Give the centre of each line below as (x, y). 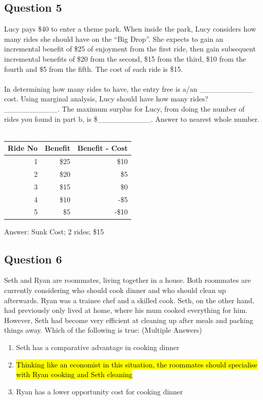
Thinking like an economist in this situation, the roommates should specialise (137, 364)
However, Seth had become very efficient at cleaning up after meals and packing (129, 320)
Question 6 (33, 259)
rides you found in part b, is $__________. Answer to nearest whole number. (132, 118)
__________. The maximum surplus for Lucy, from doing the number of (124, 108)
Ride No (23, 148)
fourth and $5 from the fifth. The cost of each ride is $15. (94, 69)
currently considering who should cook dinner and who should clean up (115, 290)
